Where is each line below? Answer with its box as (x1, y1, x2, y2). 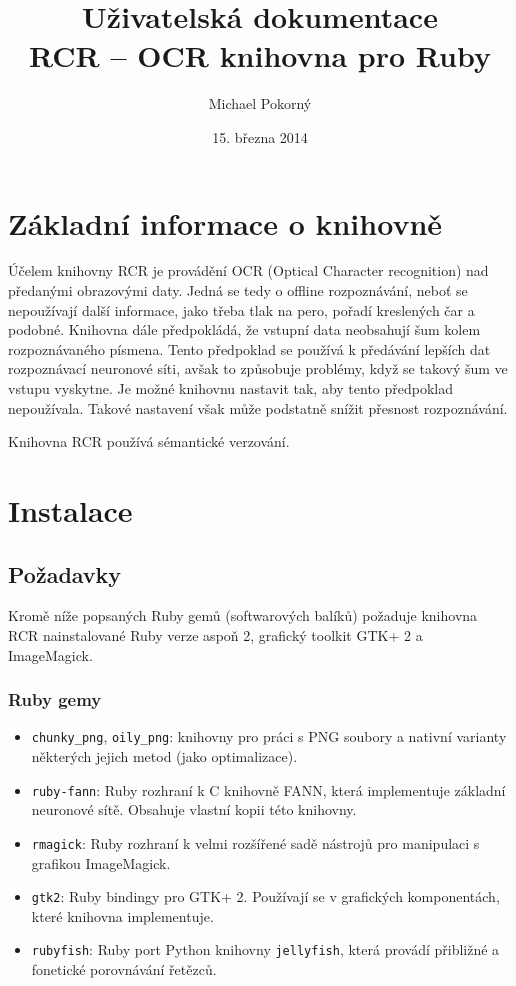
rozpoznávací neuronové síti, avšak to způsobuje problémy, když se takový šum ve (8, 358, 508, 379)
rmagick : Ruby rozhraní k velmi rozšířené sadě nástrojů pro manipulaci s (31, 832, 480, 853)
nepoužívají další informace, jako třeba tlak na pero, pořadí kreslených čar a (8, 299, 475, 320)
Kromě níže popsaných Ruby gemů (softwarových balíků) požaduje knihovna (8, 605, 478, 626)
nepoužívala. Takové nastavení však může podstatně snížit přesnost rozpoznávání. (8, 397, 508, 418)
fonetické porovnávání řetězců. (31, 959, 217, 980)
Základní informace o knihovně (8, 202, 443, 243)
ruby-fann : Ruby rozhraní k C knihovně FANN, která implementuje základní (31, 779, 506, 800)
